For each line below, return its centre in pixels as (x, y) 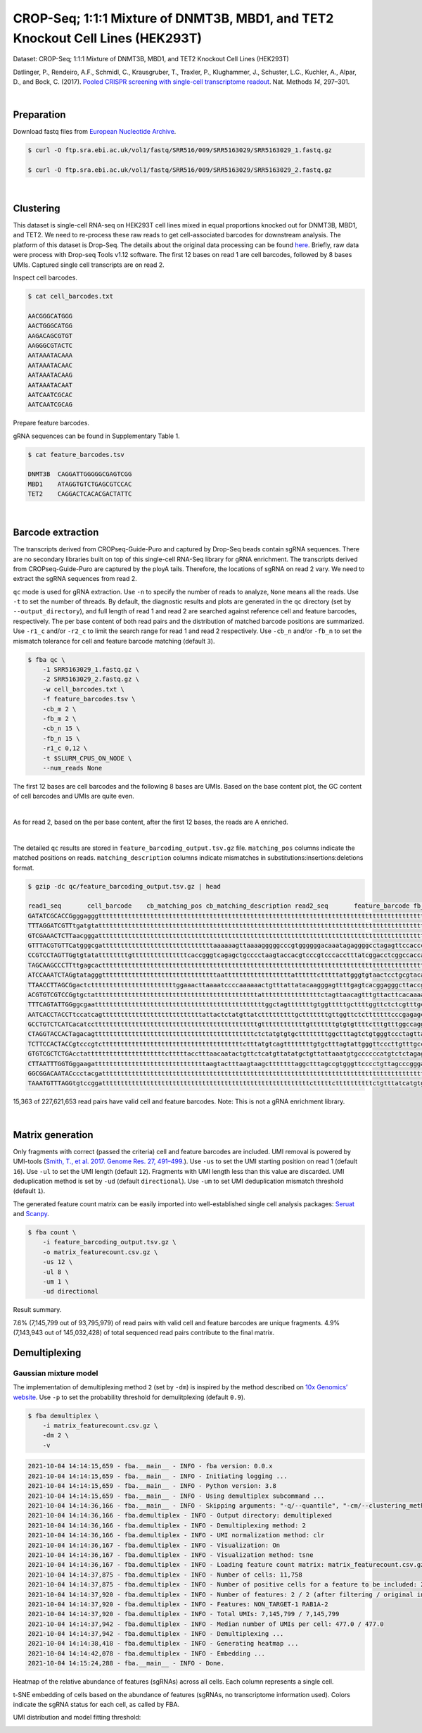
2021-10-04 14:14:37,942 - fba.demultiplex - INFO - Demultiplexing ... (156, 1634)
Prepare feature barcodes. (51, 423)
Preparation (39, 115)
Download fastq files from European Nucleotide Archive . (95, 132)
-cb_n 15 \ (61, 728)
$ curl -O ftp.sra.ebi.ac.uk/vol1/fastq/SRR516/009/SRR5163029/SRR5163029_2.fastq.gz (180, 170)
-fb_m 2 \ (59, 719)
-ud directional (70, 1291)
